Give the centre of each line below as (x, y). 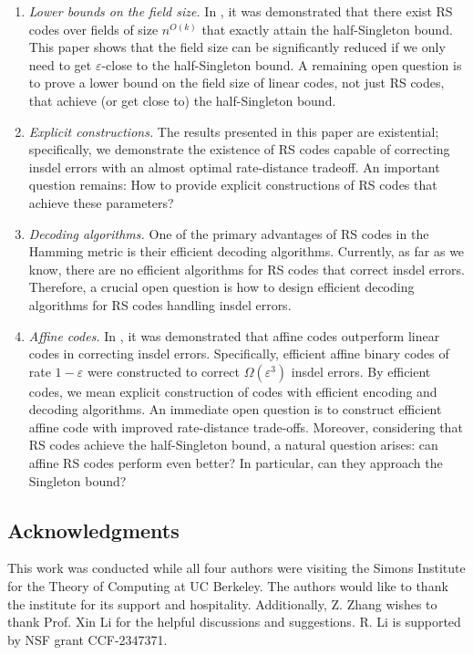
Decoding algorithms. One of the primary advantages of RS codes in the (229, 233)
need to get (60, 64)
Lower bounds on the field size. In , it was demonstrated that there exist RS (241, 11)
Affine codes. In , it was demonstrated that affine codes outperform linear (234, 335)
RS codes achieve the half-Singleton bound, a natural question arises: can (233, 445)
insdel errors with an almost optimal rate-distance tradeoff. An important (234, 166)
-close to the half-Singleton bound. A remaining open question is (282, 64)
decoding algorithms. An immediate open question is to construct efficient (235, 409)
